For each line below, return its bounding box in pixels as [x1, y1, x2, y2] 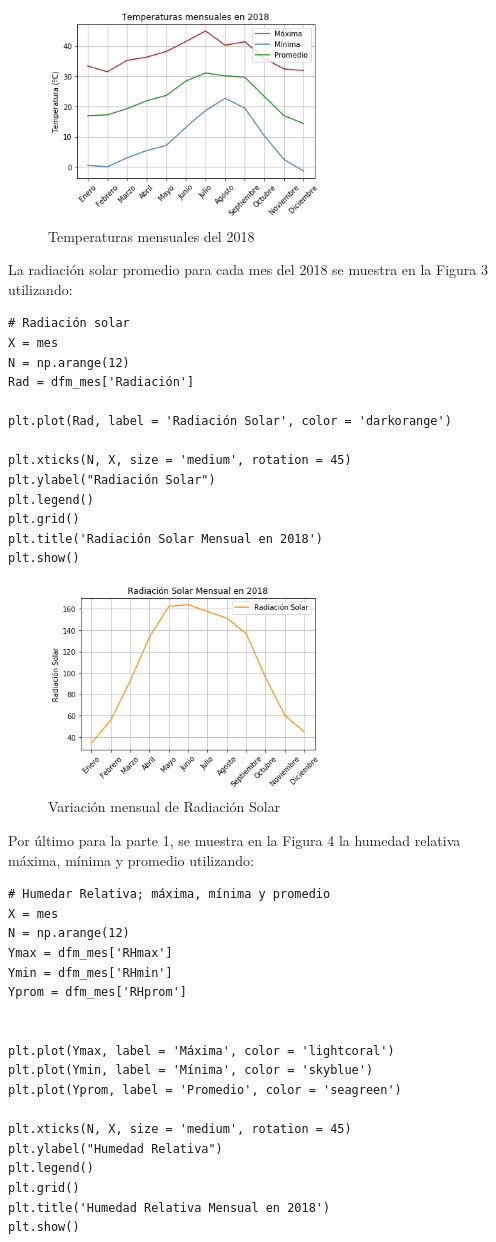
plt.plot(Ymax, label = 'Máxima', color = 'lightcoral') [8, 1043, 395, 1058]
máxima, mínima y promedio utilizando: [8, 849, 254, 870]
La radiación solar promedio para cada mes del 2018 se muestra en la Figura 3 [8, 259, 489, 280]
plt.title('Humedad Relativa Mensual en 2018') [8, 1200, 331, 1215]
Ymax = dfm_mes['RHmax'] [8, 945, 173, 960]
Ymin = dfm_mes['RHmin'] [8, 965, 173, 980]
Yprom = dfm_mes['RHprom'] [8, 985, 187, 1000]
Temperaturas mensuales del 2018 [48, 225, 255, 246]
